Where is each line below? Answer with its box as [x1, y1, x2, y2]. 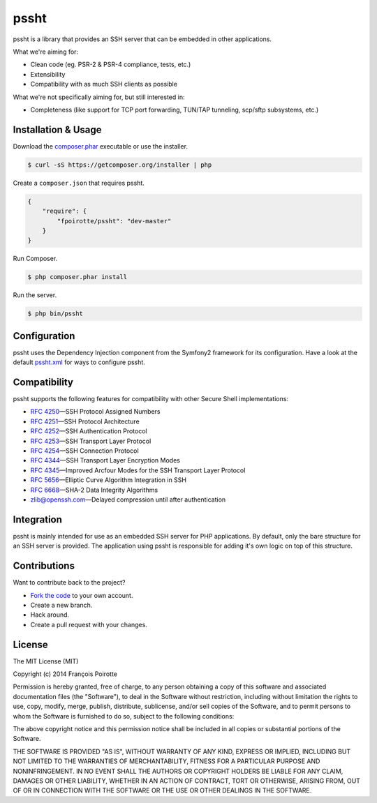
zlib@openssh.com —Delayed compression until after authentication [30, 495, 226, 504]
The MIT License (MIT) [13, 656, 79, 666]
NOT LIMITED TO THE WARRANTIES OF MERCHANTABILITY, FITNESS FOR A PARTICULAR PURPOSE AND [13, 757, 320, 765]
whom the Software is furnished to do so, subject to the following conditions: [13, 712, 235, 720]
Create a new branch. [30, 601, 93, 609]
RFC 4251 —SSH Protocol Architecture [30, 417, 140, 426]
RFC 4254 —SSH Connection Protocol [30, 446, 139, 455]
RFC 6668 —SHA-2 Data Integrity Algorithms [30, 486, 158, 494]
